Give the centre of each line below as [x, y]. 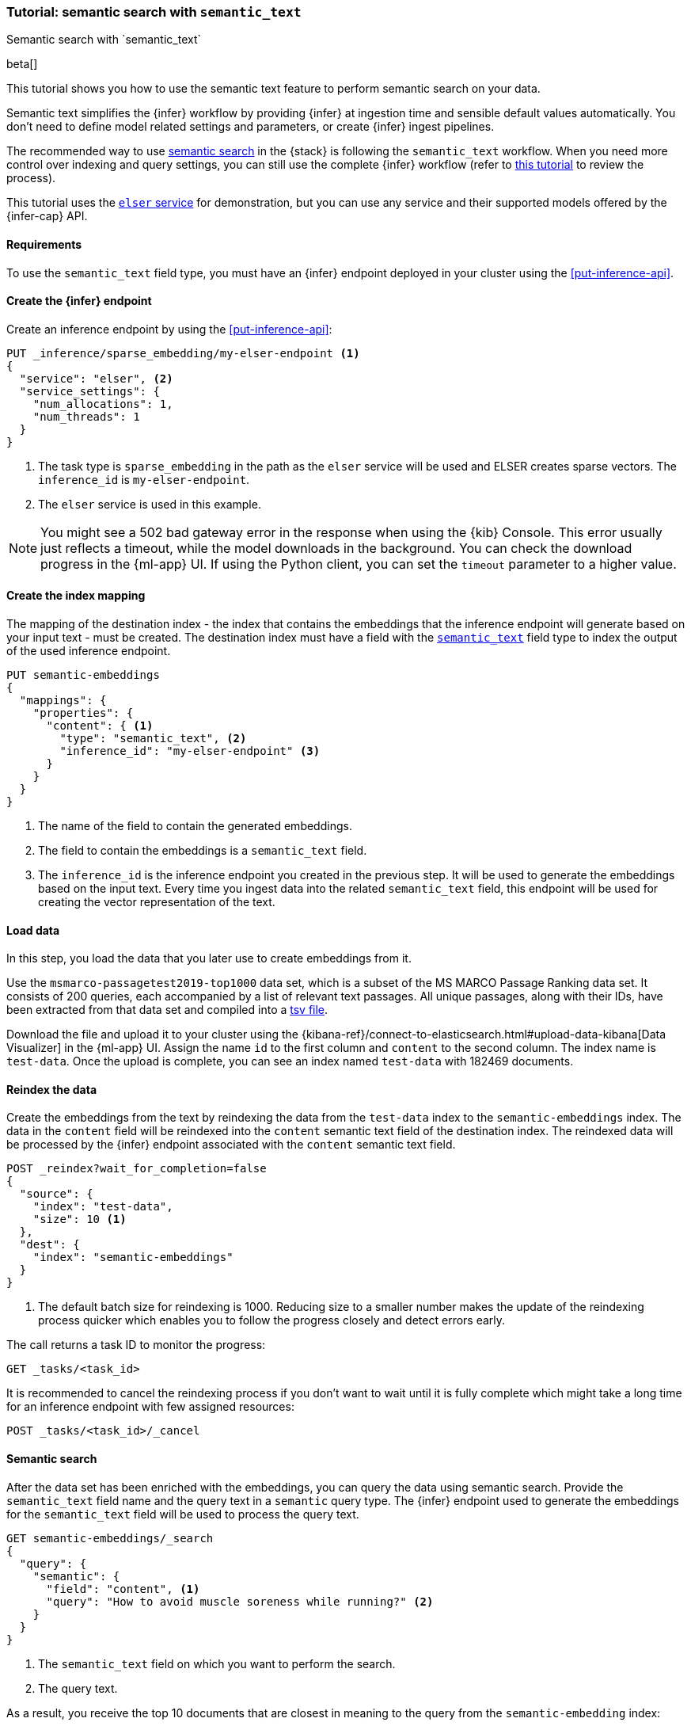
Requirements [44, 244]
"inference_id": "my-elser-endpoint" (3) [190, 751]
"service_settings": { [89, 391]
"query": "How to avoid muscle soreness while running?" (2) [240, 1601]
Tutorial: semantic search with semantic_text [154, 12]
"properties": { [83, 713]
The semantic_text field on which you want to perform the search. [217, 1663]
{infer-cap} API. [47, 216]
